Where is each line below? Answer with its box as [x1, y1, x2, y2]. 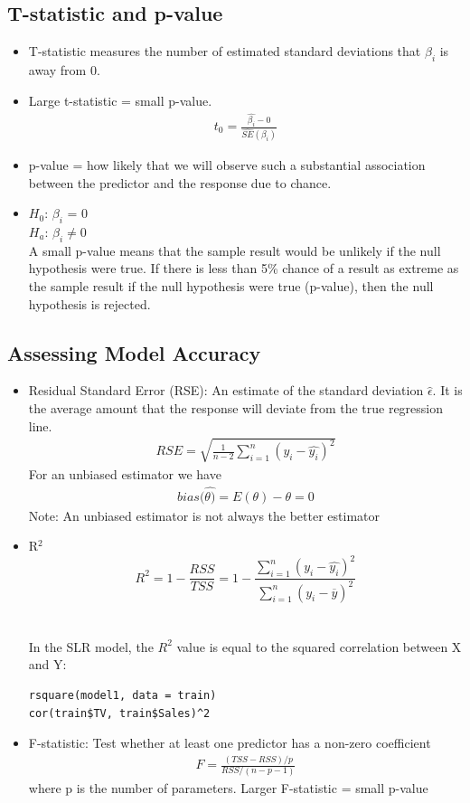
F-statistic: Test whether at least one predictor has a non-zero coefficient [28, 733, 431, 752]
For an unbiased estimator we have [28, 464, 221, 483]
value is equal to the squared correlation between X [176, 637, 462, 656]
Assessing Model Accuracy [7, 338, 261, 366]
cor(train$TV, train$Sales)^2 [28, 706, 211, 720]
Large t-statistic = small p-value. [28, 90, 212, 109]
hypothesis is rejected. [28, 294, 151, 313]
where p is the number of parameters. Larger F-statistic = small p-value [28, 778, 428, 797]
